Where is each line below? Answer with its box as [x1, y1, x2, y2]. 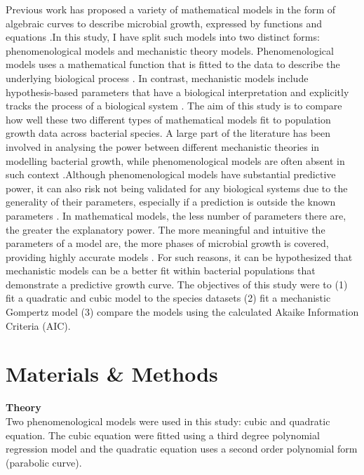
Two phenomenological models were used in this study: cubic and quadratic [6, 413, 330, 428]
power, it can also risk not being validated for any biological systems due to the [6, 180, 348, 195]
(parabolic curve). [6, 455, 82, 469]
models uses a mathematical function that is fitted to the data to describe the [6, 57, 340, 72]
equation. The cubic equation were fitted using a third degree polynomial [6, 427, 320, 442]
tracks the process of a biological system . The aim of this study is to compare [6, 98, 342, 113]
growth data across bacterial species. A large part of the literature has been [6, 126, 331, 140]
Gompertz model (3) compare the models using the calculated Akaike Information [6, 305, 359, 319]
